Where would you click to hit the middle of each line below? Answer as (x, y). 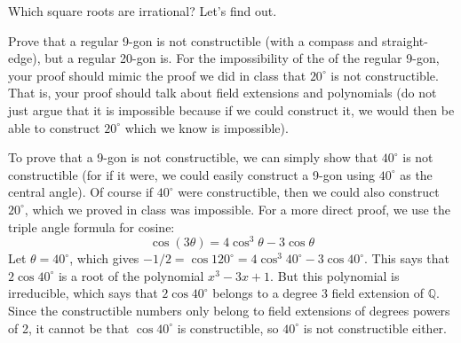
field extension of (378, 293)
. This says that (407, 258)
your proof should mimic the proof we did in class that (157, 75)
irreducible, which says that (83, 293)
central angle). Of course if (81, 192)
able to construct (54, 127)
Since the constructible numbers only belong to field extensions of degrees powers (229, 310)
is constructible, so (228, 327)
